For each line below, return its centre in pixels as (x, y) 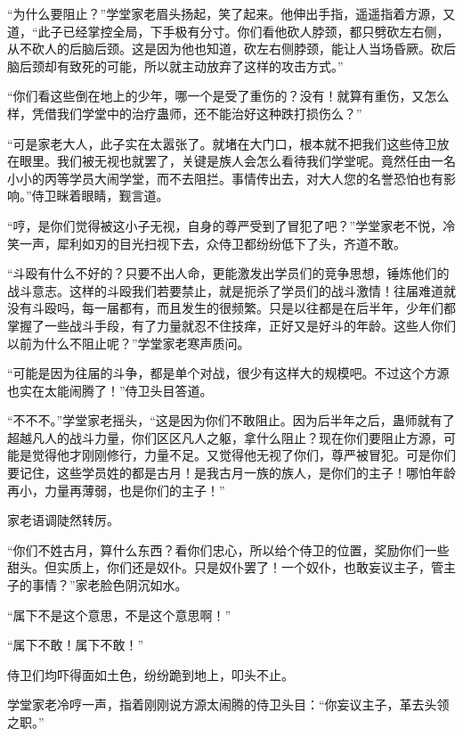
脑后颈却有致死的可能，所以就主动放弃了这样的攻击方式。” (175, 66)
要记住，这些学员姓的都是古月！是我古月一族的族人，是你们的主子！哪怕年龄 (231, 473)
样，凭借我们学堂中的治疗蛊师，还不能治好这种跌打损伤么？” (185, 113)
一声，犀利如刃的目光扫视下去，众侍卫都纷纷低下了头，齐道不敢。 (212, 243)
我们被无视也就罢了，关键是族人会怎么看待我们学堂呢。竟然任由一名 (256, 161)
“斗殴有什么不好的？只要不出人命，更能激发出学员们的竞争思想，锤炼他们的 (228, 273)
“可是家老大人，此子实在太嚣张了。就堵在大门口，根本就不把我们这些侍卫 (222, 143)
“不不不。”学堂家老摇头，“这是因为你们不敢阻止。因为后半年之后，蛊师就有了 (231, 420)
